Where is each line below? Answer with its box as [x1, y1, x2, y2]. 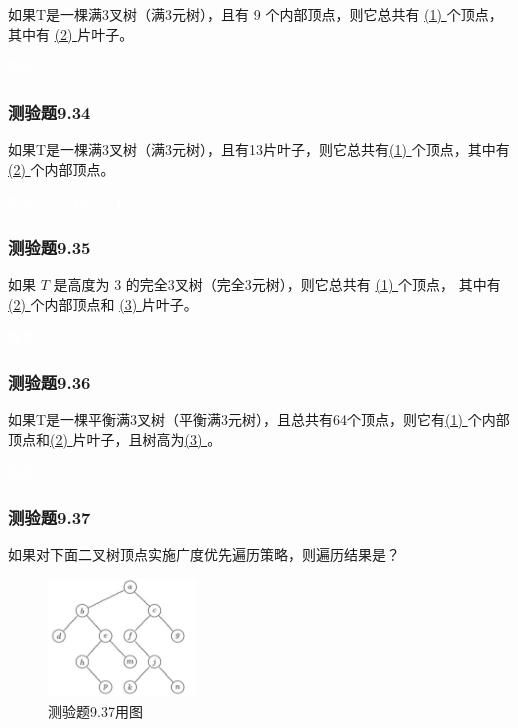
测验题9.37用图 [48, 700, 143, 721]
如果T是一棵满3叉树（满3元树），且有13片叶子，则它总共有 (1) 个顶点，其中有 [8, 139, 510, 159]
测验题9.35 [8, 234, 91, 259]
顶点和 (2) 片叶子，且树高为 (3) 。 [8, 428, 222, 449]
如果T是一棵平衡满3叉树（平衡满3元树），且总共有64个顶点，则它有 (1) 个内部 [8, 409, 510, 429]
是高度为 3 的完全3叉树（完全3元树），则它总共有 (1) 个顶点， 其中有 [53, 274, 501, 294]
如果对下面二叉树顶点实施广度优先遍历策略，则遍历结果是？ [8, 544, 400, 564]
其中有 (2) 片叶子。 [8, 23, 134, 44]
